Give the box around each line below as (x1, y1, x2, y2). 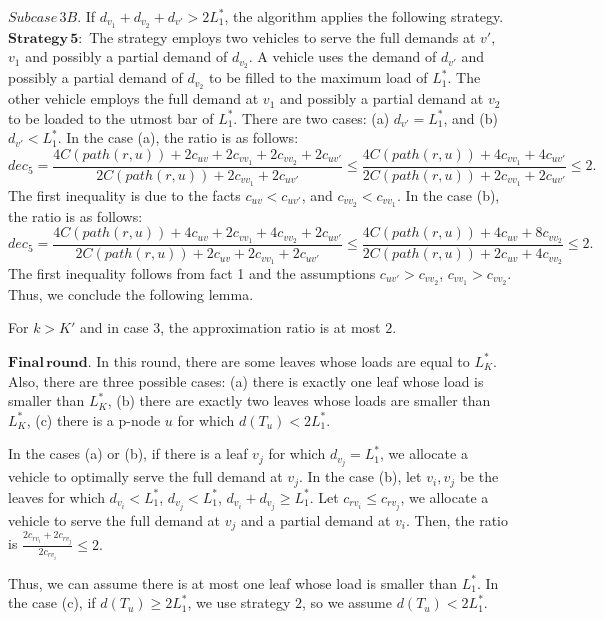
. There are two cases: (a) (233, 107, 390, 128)
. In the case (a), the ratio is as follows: (57, 127, 299, 148)
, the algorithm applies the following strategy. (224, 6, 504, 26)
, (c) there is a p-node (26, 409, 161, 430)
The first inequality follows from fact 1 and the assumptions (8, 262, 376, 283)
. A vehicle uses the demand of (248, 46, 437, 67)
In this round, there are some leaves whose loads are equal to (96, 350, 470, 371)
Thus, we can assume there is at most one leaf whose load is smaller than (8, 572, 457, 593)
